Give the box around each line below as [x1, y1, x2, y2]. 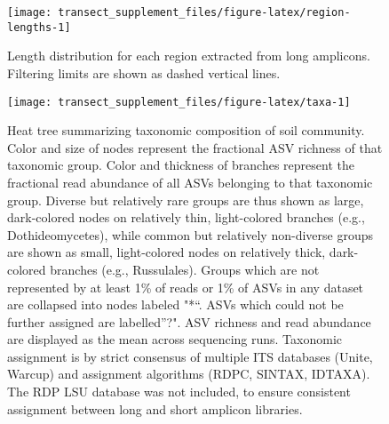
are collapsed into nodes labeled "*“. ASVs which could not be [7, 295, 344, 314]
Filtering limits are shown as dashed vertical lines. [7, 63, 281, 82]
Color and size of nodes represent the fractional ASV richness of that [7, 138, 383, 156]
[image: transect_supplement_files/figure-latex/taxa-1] [7, 95, 351, 108]
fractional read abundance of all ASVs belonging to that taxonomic [7, 172, 373, 191]
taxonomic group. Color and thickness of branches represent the [7, 156, 354, 174]
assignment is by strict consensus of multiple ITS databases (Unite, [7, 347, 373, 365]
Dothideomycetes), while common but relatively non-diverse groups [7, 225, 373, 244]
